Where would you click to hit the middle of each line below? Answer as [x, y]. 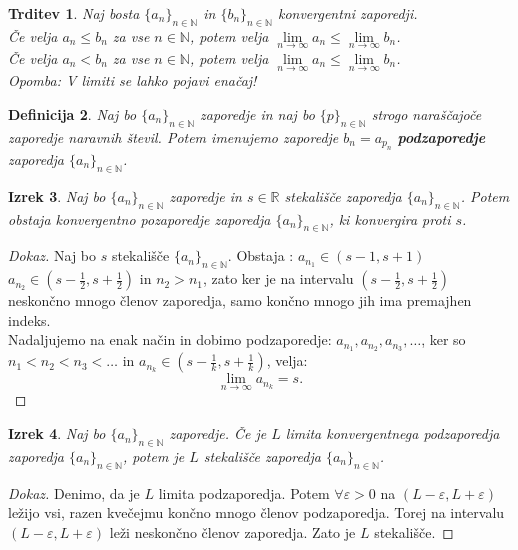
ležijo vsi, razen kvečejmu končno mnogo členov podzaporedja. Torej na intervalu [256, 512]
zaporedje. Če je [218, 433]
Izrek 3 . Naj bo [57, 195]
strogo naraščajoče [426, 113]
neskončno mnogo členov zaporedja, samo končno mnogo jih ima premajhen [240, 300]
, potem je [153, 455]
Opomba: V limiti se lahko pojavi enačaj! [132, 80]
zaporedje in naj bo [257, 113]
